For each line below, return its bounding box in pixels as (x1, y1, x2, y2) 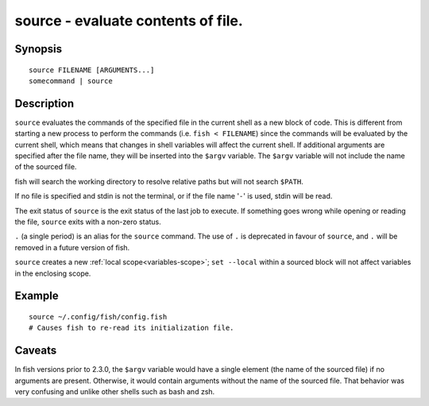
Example (14, 289, 59, 303)
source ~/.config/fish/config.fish (29, 312, 168, 321)
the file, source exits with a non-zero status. (14, 217, 162, 226)
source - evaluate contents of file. (14, 12, 244, 29)
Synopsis (14, 42, 63, 56)
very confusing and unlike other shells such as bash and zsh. (14, 387, 215, 396)
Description (14, 96, 75, 110)
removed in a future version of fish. (14, 242, 130, 252)
